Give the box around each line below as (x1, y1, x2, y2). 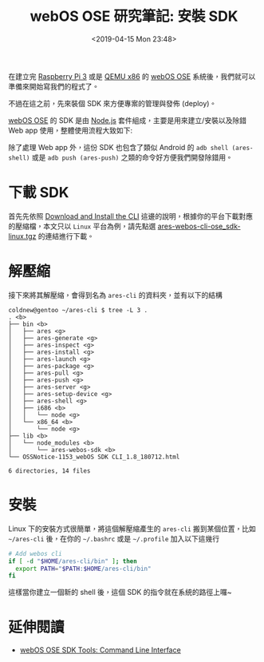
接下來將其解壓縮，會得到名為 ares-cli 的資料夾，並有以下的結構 (8, 290, 223, 299)
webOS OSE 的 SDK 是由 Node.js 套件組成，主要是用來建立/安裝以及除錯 (8, 115, 247, 125)
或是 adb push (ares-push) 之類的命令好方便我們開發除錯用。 (31, 153, 233, 162)
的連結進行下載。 (37, 231, 94, 240)
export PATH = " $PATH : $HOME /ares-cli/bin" (15, 565, 152, 573)
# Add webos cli (8, 549, 62, 557)
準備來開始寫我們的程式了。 (8, 81, 100, 91)
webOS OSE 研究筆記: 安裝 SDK (30, 7, 238, 26)
